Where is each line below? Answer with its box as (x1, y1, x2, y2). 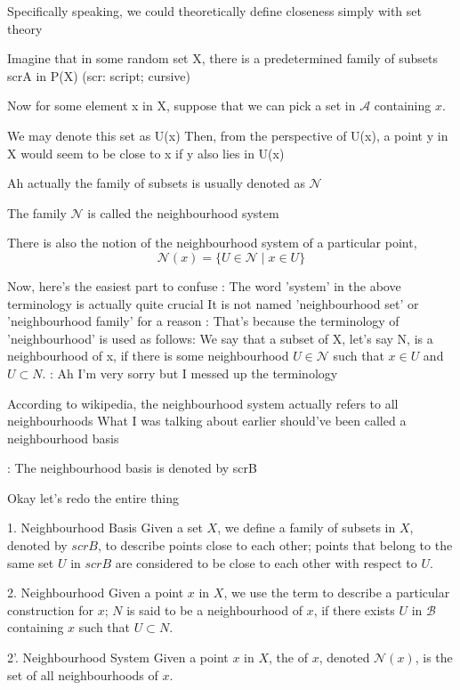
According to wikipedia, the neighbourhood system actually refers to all (7, 394, 399, 412)
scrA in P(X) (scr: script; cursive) (7, 66, 190, 85)
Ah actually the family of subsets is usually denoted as (7, 174, 305, 192)
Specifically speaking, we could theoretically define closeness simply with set (7, 2, 422, 20)
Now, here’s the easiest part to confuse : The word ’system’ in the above (7, 276, 401, 295)
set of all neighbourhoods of (7, 665, 158, 684)
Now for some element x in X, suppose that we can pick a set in (7, 96, 356, 115)
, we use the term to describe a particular (223, 583, 450, 602)
